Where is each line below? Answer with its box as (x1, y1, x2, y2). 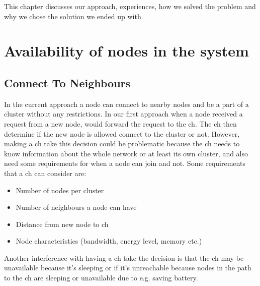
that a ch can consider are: (4, 167, 86, 178)
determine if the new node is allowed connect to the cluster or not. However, (4, 128, 240, 139)
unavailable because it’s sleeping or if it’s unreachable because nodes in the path (4, 262, 251, 273)
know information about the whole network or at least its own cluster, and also (4, 148, 248, 158)
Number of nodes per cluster (16, 185, 104, 195)
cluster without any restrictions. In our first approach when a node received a (4, 108, 243, 119)
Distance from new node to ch (16, 218, 109, 229)
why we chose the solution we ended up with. (4, 11, 143, 21)
